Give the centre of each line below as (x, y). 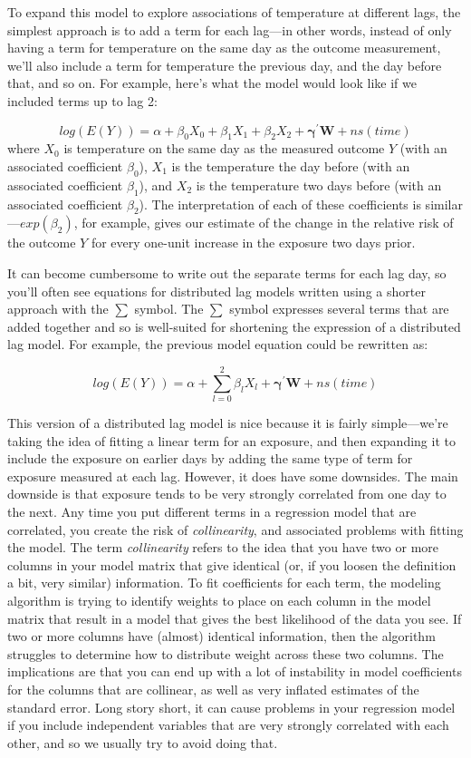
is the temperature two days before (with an (319, 185)
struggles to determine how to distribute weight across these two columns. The (226, 653)
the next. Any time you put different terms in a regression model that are (212, 512)
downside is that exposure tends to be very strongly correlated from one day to (227, 494)
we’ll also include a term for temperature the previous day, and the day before (225, 65)
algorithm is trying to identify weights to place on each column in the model (219, 601)
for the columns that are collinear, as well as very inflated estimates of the (213, 690)
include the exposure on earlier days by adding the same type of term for (210, 458)
